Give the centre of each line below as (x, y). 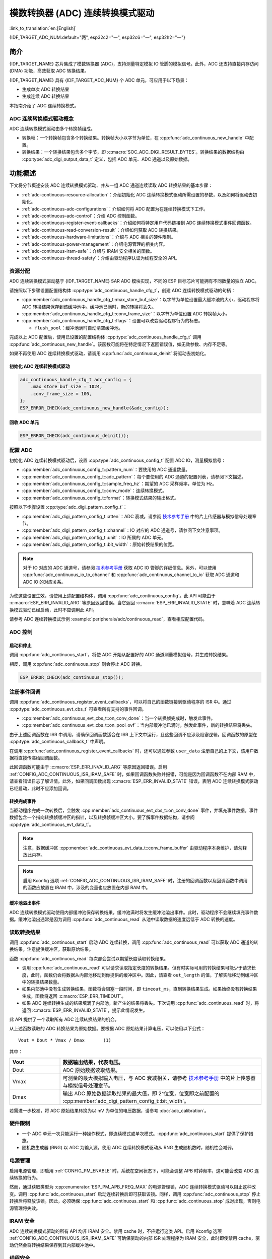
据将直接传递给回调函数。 (36, 758)
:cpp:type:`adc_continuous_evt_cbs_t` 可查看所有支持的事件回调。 (78, 709)
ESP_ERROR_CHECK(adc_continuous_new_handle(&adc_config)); (94, 408)
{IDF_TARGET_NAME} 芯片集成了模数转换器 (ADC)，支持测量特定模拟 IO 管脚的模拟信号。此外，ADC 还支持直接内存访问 (134, 63)
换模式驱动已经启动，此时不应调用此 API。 (53, 610)
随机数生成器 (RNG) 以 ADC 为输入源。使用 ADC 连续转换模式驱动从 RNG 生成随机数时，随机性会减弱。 (129, 1148)
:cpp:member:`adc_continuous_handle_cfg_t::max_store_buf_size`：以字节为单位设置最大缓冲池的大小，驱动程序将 (141, 300)
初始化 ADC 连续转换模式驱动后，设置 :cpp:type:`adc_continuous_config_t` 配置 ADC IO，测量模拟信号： (118, 460)
